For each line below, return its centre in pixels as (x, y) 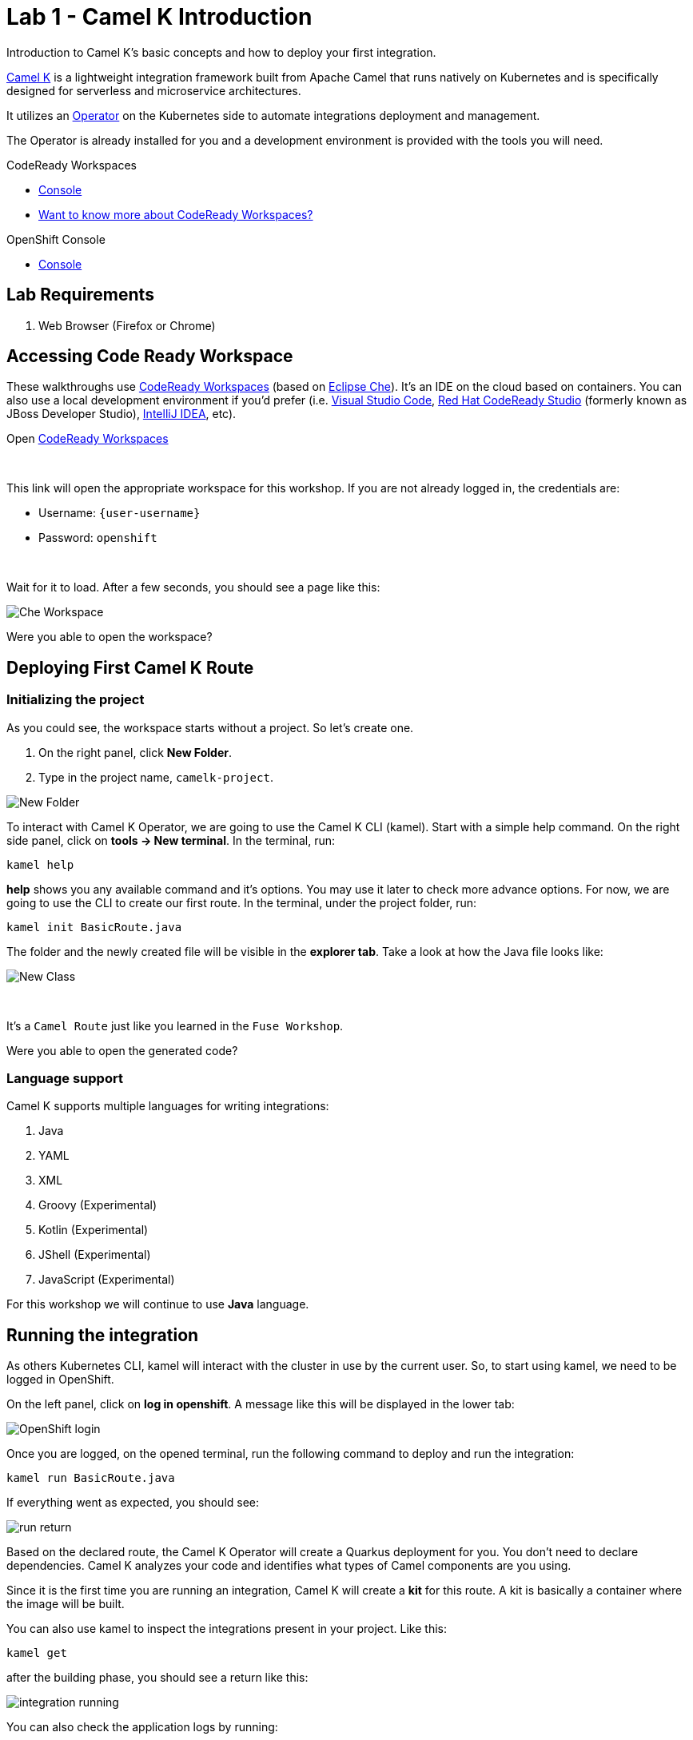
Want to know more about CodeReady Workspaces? (176, 214)
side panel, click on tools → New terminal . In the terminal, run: (171, 840)
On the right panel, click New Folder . (135, 752)
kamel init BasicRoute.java (94, 927)
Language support (65, 1079)
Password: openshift (98, 538)
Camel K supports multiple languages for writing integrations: (168, 1106)
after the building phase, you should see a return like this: (157, 1678)
